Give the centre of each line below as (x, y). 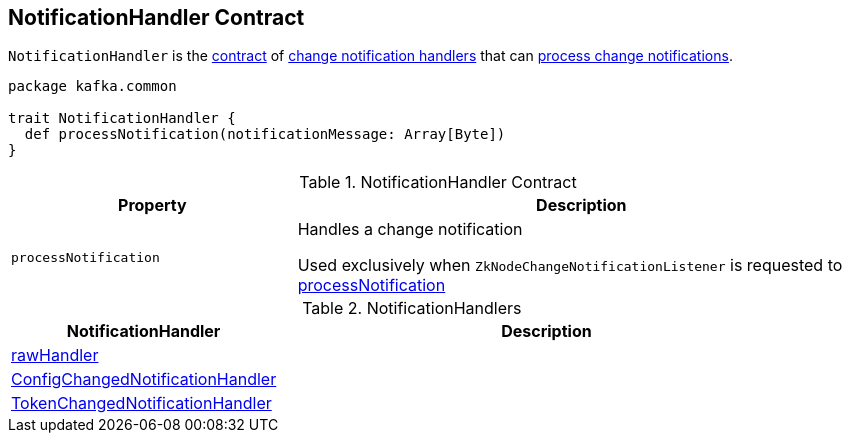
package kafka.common (92, 86)
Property (152, 205)
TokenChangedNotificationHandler (141, 403)
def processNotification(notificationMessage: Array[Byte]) (265, 134)
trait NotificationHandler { (122, 118)
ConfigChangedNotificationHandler (144, 379)
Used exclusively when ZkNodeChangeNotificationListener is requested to (570, 265)
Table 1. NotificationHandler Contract (438, 182)
